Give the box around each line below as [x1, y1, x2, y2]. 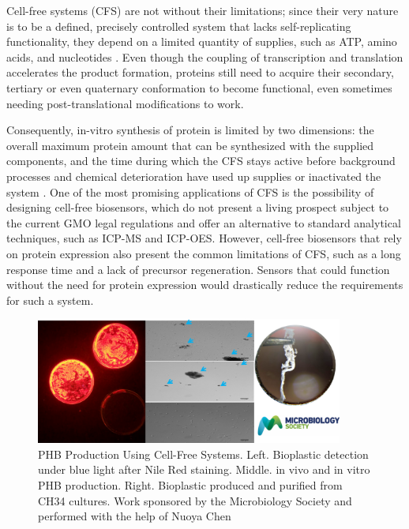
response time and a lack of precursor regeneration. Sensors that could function [6, 261, 390, 277]
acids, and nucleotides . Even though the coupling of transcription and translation [6, 48, 403, 65]
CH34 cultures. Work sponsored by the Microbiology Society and [38, 492, 352, 508]
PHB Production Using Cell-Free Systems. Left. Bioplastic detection [38, 445, 369, 462]
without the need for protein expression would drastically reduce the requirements [6, 276, 403, 293]
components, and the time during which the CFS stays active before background [6, 152, 396, 169]
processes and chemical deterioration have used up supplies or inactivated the [6, 167, 381, 184]
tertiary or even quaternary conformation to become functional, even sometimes [6, 79, 392, 96]
